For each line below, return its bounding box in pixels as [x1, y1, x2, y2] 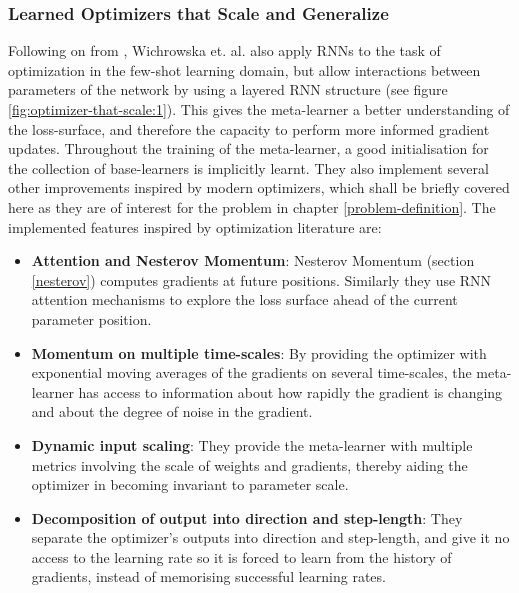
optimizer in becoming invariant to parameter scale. [31, 474, 349, 495]
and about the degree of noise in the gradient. [31, 401, 313, 422]
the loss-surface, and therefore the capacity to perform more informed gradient [8, 118, 490, 139]
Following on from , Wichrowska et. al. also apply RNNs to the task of [8, 40, 441, 61]
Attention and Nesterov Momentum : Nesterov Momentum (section [31, 250, 475, 271]
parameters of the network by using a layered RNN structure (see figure [8, 79, 448, 100]
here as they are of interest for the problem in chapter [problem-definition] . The [8, 196, 496, 217]
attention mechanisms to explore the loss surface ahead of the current [31, 289, 458, 310]
